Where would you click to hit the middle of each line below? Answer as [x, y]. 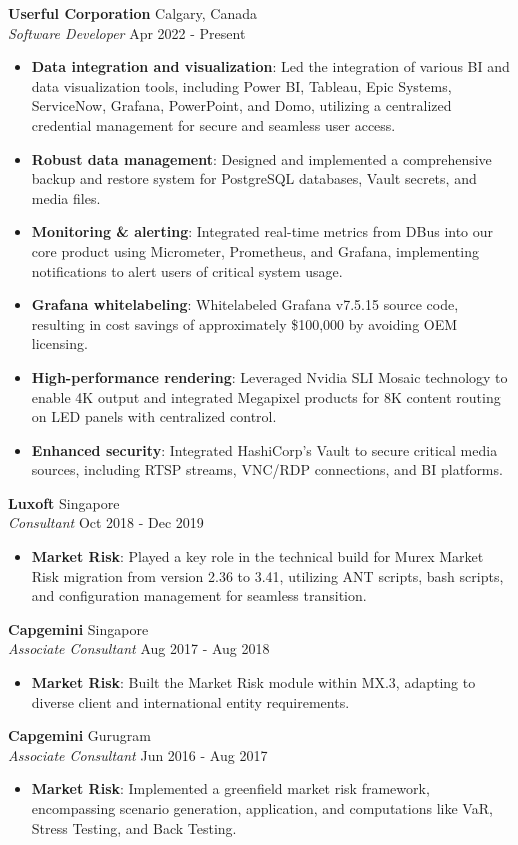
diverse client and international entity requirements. [190, 701]
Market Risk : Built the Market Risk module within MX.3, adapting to [253, 682]
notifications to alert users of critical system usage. [187, 270]
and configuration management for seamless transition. [199, 595]
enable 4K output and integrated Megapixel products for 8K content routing [266, 396]
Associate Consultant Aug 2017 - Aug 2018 [139, 648]
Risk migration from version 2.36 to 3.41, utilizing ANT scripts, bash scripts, [267, 575]
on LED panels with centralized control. [154, 416]
